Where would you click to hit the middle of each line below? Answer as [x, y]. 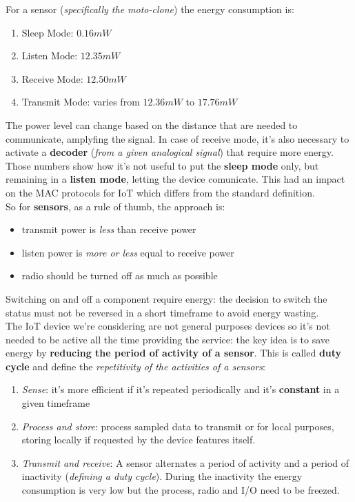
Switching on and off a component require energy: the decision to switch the [166, 298]
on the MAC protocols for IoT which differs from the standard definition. [160, 192]
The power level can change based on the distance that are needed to [152, 124]
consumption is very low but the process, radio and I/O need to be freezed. [181, 490]
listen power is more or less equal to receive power [128, 252]
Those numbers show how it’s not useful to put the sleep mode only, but [162, 165]
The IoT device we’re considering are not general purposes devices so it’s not [168, 326]
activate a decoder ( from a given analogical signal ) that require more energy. [170, 152]
